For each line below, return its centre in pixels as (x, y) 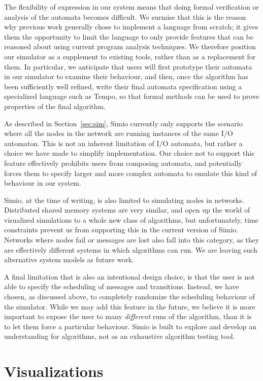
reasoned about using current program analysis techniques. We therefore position (130, 46)
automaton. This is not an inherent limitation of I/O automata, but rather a (123, 143)
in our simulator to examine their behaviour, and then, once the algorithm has (126, 76)
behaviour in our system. (43, 183)
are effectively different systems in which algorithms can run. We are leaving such (131, 249)
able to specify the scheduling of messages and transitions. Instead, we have (122, 286)
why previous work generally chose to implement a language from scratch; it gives (131, 27)
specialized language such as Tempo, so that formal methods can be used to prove (132, 96)
